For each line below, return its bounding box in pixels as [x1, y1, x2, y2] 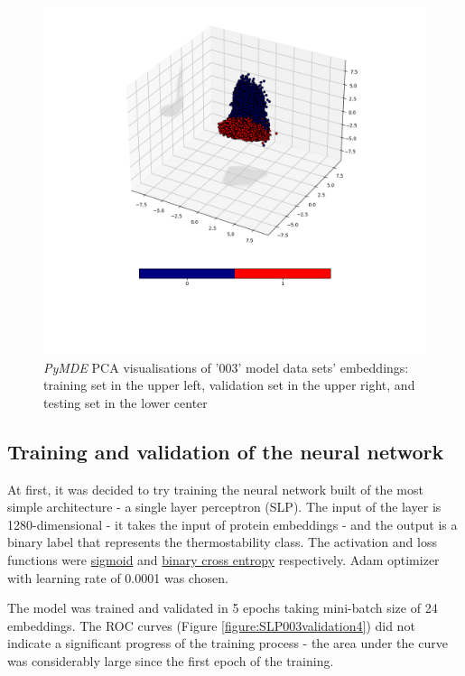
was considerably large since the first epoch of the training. [7, 652, 334, 670]
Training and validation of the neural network [7, 437, 444, 465]
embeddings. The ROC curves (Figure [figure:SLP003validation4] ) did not [7, 616, 415, 634]
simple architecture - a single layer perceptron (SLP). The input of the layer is [7, 497, 442, 516]
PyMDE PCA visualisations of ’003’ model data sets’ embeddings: [43, 357, 409, 376]
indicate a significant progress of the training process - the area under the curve [7, 634, 448, 653]
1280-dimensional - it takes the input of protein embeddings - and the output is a [7, 514, 458, 533]
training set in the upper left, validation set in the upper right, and [43, 375, 415, 394]
